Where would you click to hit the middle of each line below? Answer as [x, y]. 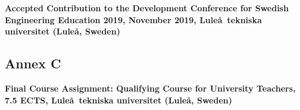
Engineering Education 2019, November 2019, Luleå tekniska [133, 19]
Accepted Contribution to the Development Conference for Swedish [147, 8]
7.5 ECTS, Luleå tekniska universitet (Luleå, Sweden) [118, 100]
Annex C [33, 63]
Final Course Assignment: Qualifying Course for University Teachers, [150, 88]
